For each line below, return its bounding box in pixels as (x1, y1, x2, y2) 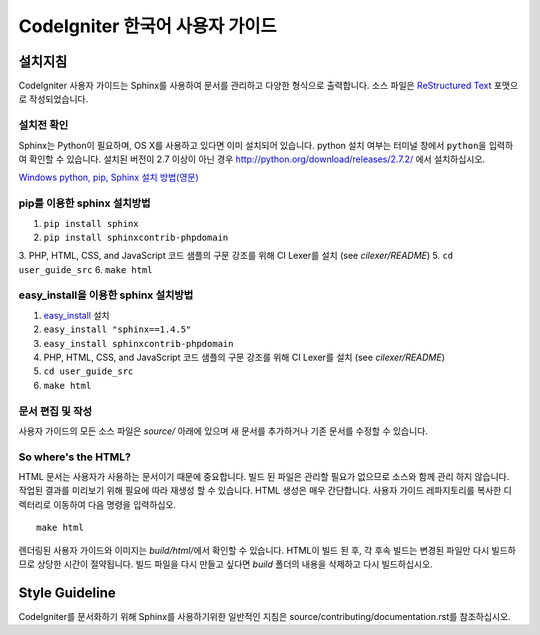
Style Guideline (18, 584, 117, 601)
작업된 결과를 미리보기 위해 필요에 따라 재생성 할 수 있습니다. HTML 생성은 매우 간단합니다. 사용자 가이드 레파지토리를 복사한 (18, 485, 502, 497)
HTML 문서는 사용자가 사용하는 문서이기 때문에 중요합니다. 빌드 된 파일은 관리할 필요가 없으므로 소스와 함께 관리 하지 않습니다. (18, 471, 510, 483)
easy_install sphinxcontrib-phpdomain (43, 338, 234, 349)
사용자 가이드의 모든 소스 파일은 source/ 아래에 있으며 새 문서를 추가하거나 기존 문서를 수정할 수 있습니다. (18, 425, 429, 437)
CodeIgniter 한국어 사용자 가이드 (18, 15, 277, 37)
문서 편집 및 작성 (18, 404, 92, 418)
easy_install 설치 (43, 309, 110, 321)
